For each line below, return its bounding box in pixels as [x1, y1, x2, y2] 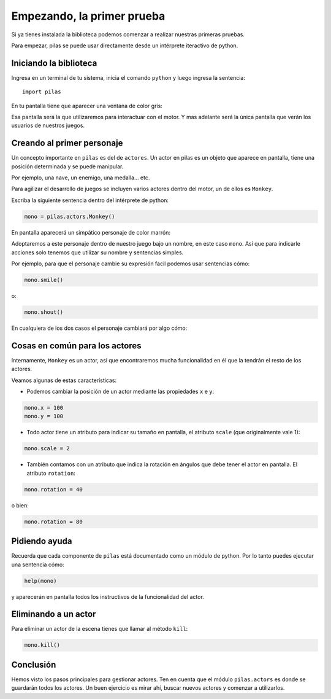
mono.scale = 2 [24, 445, 70, 452]
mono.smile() [24, 276, 64, 283]
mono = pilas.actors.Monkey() [24, 213, 115, 220]
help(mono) [24, 577, 57, 584]
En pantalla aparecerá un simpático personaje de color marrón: [11, 228, 171, 236]
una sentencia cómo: [11, 561, 64, 568]
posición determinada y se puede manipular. [11, 163, 124, 170]
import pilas [22, 88, 61, 95]
